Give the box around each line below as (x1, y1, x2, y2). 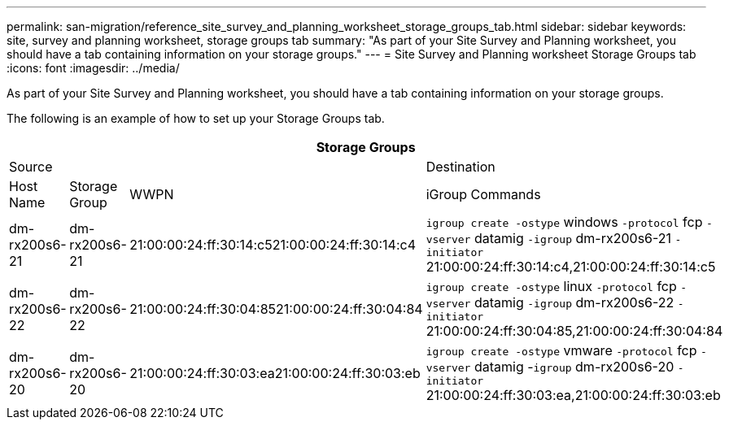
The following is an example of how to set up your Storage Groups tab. (7, 111, 385, 125)
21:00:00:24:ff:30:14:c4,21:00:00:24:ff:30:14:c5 (426, 259, 716, 275)
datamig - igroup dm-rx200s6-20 (474, 359, 674, 375)
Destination (426, 159, 495, 175)
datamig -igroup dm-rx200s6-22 (474, 294, 674, 311)
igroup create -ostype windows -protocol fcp (426, 214, 703, 230)
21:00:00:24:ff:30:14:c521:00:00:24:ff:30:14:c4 (129, 236, 416, 253)
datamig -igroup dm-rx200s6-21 (474, 230, 672, 246)
